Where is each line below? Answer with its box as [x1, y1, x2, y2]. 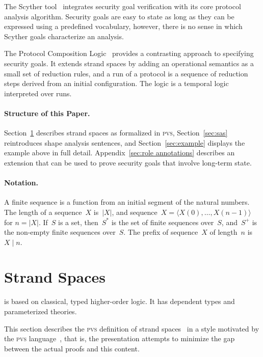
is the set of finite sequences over [111, 216, 214, 227]
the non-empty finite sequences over [4, 227, 116, 237]
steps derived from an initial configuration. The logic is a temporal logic [4, 78, 229, 89]
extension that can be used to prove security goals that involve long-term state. [4, 157, 252, 168]
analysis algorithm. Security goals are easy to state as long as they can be [4, 11, 234, 21]
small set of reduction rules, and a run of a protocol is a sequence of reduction [4, 68, 248, 78]
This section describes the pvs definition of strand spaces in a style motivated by [4, 323, 259, 334]
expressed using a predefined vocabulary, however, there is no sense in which [4, 21, 243, 32]
